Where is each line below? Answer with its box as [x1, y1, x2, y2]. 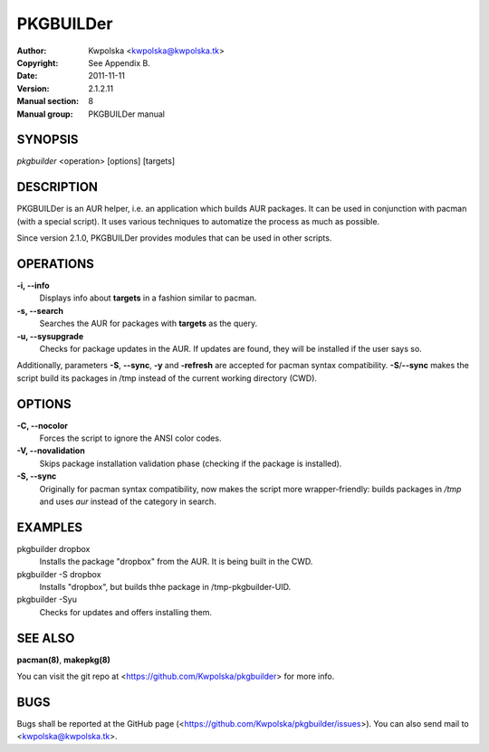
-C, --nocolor [16, 420, 68, 431]
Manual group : [16, 109, 73, 119]
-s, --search [16, 305, 63, 316]
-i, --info [16, 281, 50, 290]
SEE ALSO [16, 630, 75, 646]
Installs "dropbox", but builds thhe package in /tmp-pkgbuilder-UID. [39, 582, 292, 593]
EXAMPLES [16, 519, 83, 535]
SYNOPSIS [16, 132, 79, 148]
